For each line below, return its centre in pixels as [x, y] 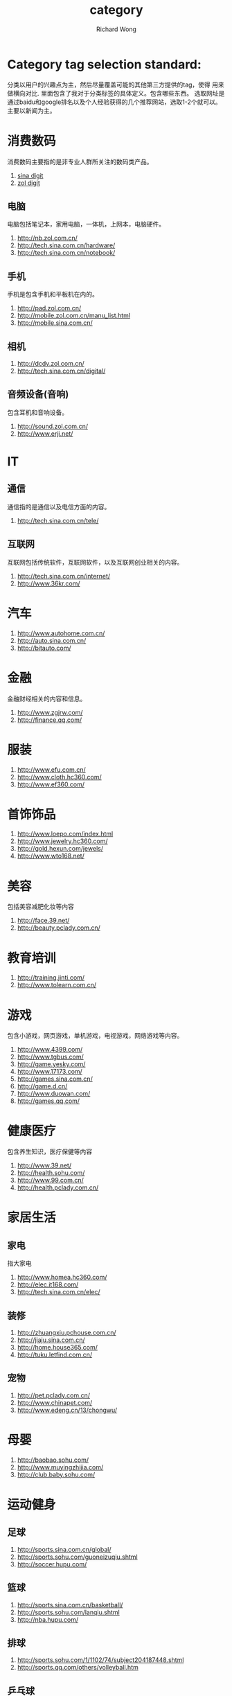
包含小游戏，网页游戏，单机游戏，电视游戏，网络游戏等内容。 [95, 1036]
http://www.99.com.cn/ [51, 1181]
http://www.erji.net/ [45, 433]
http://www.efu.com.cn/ [51, 769]
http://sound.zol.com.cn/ [53, 426]
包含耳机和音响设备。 [37, 412]
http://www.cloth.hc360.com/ [59, 777]
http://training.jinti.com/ [51, 978]
